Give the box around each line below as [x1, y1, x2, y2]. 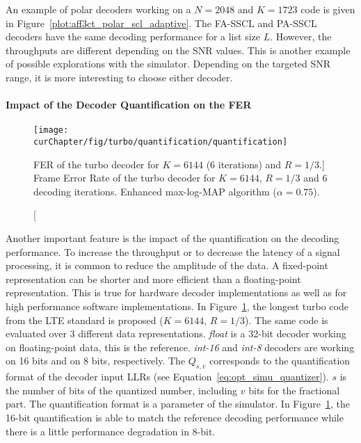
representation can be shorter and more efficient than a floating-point [6, 271, 301, 286]
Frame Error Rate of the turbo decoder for [33, 170, 216, 185]
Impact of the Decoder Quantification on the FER [6, 97, 252, 112]
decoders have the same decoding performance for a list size [6, 29, 260, 44]
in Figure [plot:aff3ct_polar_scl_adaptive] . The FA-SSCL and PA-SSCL [6, 15, 317, 30]
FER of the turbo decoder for [33, 156, 159, 171]
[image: [33, 125, 69, 136]
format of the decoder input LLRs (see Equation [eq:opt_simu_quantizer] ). [6, 369, 329, 384]
